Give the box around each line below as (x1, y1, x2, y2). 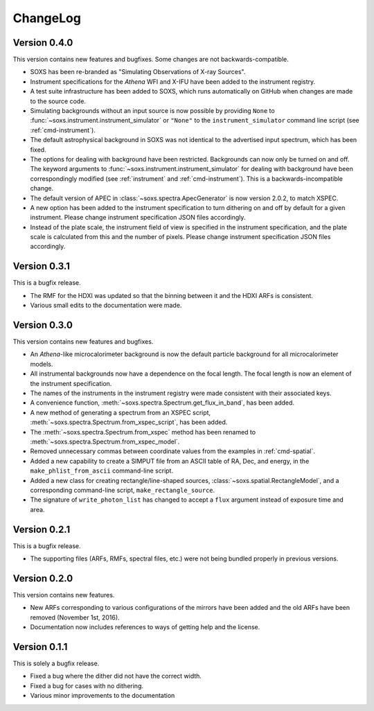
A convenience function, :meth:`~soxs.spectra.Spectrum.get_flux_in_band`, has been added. (30, 398, 294, 407)
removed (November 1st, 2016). (30, 613, 121, 622)
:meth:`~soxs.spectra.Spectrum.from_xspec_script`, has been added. (30, 418, 228, 426)
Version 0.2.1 (12, 523, 71, 535)
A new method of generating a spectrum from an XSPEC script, (30, 408, 211, 416)
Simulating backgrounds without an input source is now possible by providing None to (30, 107, 275, 115)
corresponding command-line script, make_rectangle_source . (30, 486, 215, 494)
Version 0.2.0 (12, 572, 73, 584)
